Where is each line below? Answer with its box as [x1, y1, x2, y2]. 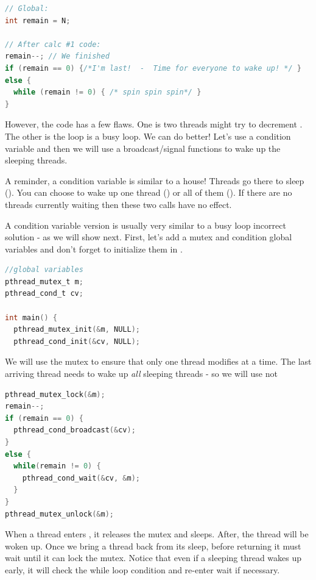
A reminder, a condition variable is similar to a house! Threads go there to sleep [5, 174, 304, 187]
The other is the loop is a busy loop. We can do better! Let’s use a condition [5, 129, 291, 142]
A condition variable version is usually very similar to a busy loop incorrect [5, 218, 286, 231]
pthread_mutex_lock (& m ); [5, 390, 105, 399]
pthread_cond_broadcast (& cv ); [13, 426, 136, 435]
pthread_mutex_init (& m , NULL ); [13, 325, 140, 334]
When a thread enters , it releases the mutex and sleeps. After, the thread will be [5, 528, 309, 540]
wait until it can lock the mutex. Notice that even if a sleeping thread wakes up [5, 551, 302, 564]
